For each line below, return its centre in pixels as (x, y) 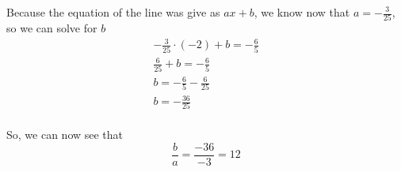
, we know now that (302, 12)
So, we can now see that (65, 135)
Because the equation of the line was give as (113, 12)
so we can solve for (52, 28)
